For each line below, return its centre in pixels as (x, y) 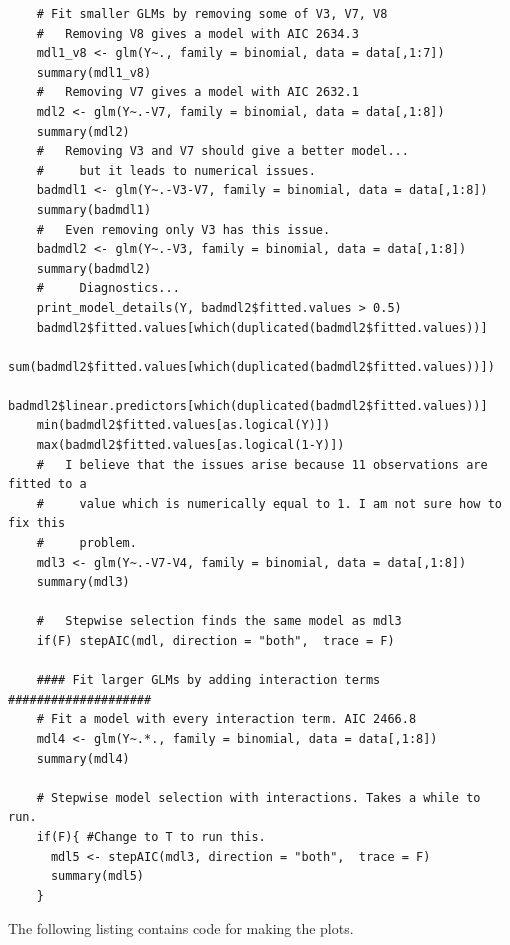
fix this (37, 523)
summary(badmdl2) (94, 268)
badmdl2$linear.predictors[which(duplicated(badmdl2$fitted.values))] (248, 405)
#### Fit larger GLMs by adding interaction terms (208, 680)
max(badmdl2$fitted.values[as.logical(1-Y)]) (190, 445)
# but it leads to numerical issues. (176, 170)
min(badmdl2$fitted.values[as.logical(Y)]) (183, 425)
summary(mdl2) (83, 131)
